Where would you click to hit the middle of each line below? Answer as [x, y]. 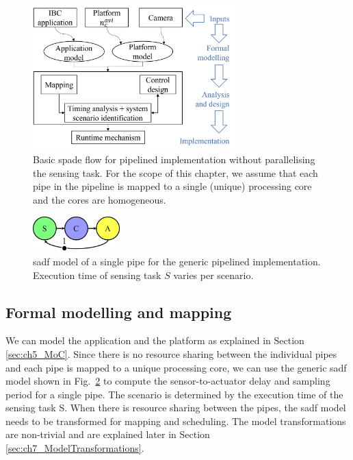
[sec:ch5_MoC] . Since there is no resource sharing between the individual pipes [171, 353]
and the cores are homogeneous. [100, 200]
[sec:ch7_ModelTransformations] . [75, 448]
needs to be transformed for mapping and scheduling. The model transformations [176, 421]
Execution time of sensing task [97, 275]
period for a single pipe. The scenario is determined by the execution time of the [174, 394]
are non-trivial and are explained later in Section [108, 434]
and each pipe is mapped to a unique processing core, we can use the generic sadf [176, 367]
